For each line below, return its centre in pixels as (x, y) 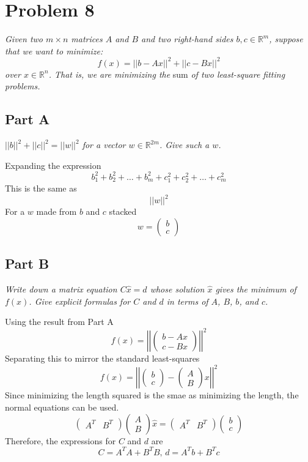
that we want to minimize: (54, 50)
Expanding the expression (53, 165)
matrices (87, 39)
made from (57, 211)
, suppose (286, 39)
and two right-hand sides (187, 39)
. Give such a (184, 145)
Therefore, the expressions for (61, 440)
